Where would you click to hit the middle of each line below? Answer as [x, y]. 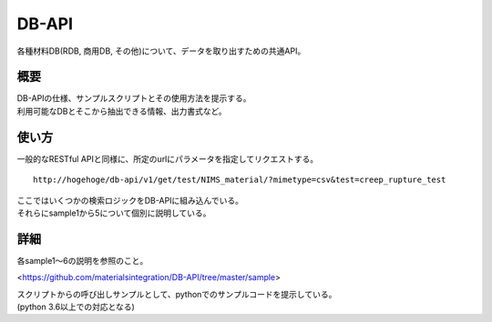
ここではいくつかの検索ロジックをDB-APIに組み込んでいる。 [130, 200]
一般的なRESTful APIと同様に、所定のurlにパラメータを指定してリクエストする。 [168, 158]
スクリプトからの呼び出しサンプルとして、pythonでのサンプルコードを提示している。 [177, 294]
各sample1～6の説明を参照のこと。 [82, 260]
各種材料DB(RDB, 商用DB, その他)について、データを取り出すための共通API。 [161, 51]
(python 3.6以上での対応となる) [76, 307]
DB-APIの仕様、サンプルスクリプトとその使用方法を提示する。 [134, 98]
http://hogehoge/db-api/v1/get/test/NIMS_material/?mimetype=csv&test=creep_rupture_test [240, 180]
